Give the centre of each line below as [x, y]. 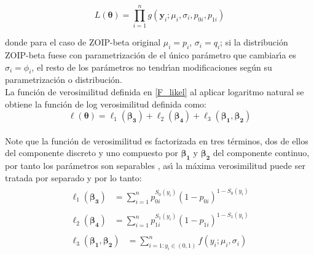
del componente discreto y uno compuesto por [92, 153]
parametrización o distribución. [64, 80]
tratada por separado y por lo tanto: [73, 177]
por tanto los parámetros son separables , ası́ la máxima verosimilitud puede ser [155, 166]
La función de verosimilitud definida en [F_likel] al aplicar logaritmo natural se [155, 91]
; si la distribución [254, 42]
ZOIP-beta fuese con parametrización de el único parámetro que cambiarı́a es [151, 54]
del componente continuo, [261, 153]
